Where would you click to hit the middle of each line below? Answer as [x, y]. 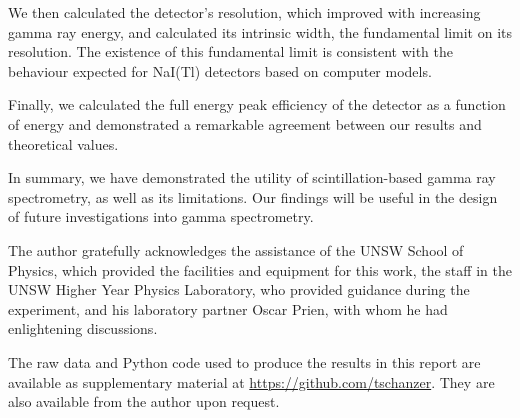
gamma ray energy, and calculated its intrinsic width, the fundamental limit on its [260, 31]
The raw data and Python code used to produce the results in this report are [244, 361]
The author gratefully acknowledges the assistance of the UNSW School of [236, 249]
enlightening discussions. [83, 328]
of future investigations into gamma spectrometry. [161, 216]
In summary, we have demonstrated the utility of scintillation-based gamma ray [252, 177]
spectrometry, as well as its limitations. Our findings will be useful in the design [253, 196]
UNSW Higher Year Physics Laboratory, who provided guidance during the [239, 289]
